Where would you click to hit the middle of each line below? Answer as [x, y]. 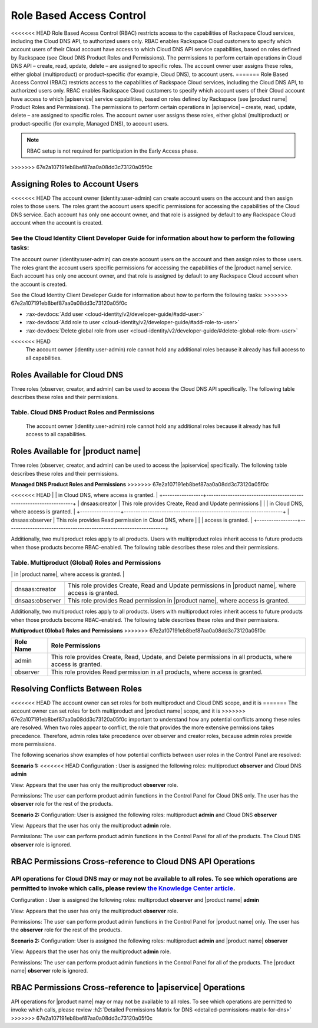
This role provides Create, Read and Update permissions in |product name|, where [182, 585]
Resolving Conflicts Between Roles [77, 689]
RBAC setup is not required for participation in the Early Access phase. [112, 151]
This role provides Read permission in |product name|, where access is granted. [179, 601]
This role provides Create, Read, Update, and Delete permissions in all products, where [172, 657]
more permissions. [33, 744]
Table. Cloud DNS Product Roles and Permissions [83, 412]
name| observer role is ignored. [49, 970]
